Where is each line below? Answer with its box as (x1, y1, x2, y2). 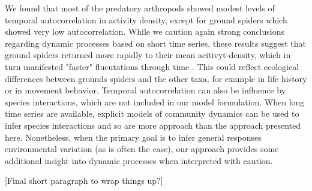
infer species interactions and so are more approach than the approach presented (5, 119, 301, 131)
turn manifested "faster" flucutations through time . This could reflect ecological (5, 60, 299, 72)
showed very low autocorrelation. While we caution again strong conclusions (5, 25, 284, 38)
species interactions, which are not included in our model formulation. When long (5, 95, 305, 108)
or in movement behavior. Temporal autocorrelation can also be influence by (5, 84, 286, 96)
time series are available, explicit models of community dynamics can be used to (5, 107, 299, 120)
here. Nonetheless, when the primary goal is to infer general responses (5, 131, 262, 143)
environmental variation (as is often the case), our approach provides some (5, 143, 279, 155)
